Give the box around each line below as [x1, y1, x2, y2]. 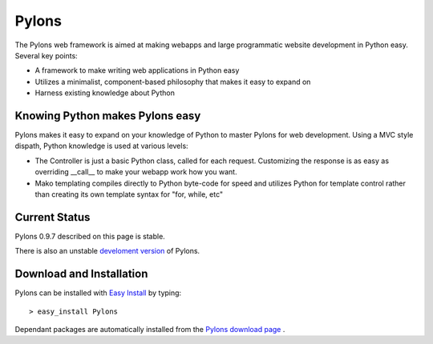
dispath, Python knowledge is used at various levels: [14, 141, 188, 151]
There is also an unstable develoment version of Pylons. [14, 246, 200, 256]
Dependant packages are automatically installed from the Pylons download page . [14, 324, 285, 334]
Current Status [14, 210, 91, 224]
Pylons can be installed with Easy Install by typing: [14, 288, 182, 298]
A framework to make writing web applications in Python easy [34, 66, 240, 75]
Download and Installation [14, 267, 148, 281]
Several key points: [14, 50, 78, 60]
